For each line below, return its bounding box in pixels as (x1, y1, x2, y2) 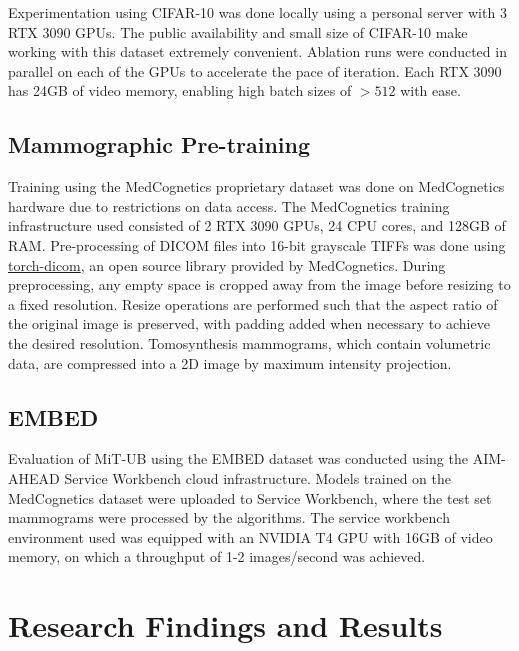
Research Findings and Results (8, 605, 443, 646)
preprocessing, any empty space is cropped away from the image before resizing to (8, 274, 511, 295)
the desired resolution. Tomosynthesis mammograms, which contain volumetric (8, 332, 491, 353)
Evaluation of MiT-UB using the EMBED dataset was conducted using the (8, 448, 468, 469)
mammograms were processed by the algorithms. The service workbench (8, 507, 450, 528)
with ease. (400, 80, 461, 101)
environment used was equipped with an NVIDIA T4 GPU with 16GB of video (8, 526, 493, 547)
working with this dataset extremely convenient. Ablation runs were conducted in (8, 41, 507, 62)
